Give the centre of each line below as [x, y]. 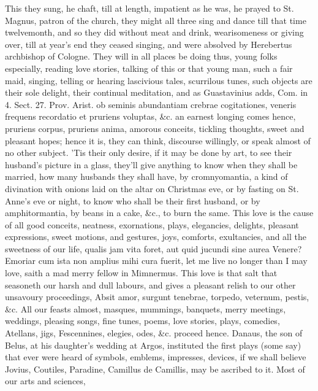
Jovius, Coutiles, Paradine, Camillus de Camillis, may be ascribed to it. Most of [155, 369]
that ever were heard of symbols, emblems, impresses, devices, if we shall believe [156, 357]
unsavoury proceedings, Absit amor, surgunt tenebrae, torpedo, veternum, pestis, [157, 297]
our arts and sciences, [45, 381]
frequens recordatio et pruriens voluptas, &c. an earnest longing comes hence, [150, 116]
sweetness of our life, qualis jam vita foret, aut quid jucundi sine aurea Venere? [153, 248]
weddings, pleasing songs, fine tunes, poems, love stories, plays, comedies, [142, 321]
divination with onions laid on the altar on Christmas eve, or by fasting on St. [152, 188]
